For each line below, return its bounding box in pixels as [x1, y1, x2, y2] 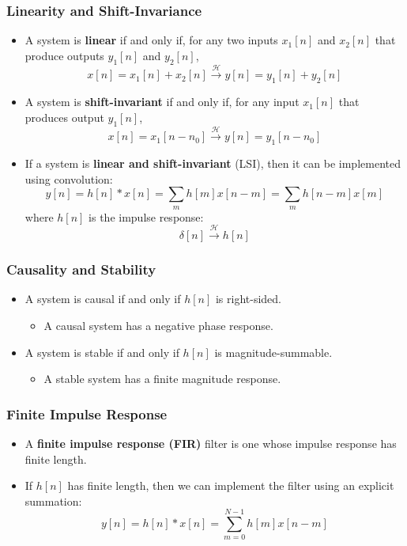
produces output [24, 108, 104, 125]
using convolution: [24, 170, 113, 187]
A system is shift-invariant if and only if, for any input [24, 93, 300, 110]
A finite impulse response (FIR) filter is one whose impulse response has [24, 434, 397, 451]
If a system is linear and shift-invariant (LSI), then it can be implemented [24, 155, 401, 172]
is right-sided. [215, 290, 281, 307]
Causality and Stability [6, 260, 156, 279]
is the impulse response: [89, 208, 204, 225]
